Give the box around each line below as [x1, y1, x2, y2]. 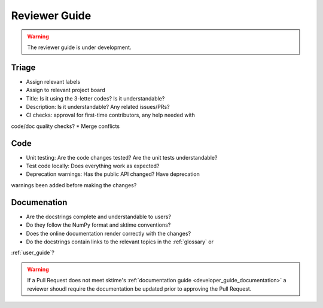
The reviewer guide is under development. [27, 44, 132, 51]
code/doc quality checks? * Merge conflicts [11, 123, 120, 130]
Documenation [11, 197, 68, 208]
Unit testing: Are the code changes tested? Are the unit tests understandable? [26, 154, 218, 161]
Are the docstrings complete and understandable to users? [26, 213, 172, 220]
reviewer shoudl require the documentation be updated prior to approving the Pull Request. [27, 285, 252, 292]
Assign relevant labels [26, 78, 81, 85]
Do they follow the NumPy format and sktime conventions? [26, 221, 171, 228]
